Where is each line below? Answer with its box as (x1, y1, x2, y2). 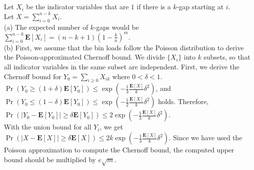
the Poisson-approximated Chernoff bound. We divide (4, 52, 165, 62)
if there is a (137, 1, 171, 12)
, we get (99, 122, 123, 132)
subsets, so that (204, 52, 251, 62)
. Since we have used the (169, 132, 242, 143)
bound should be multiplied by (4, 154, 96, 164)
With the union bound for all (4, 122, 92, 132)
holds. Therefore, (158, 96, 209, 106)
